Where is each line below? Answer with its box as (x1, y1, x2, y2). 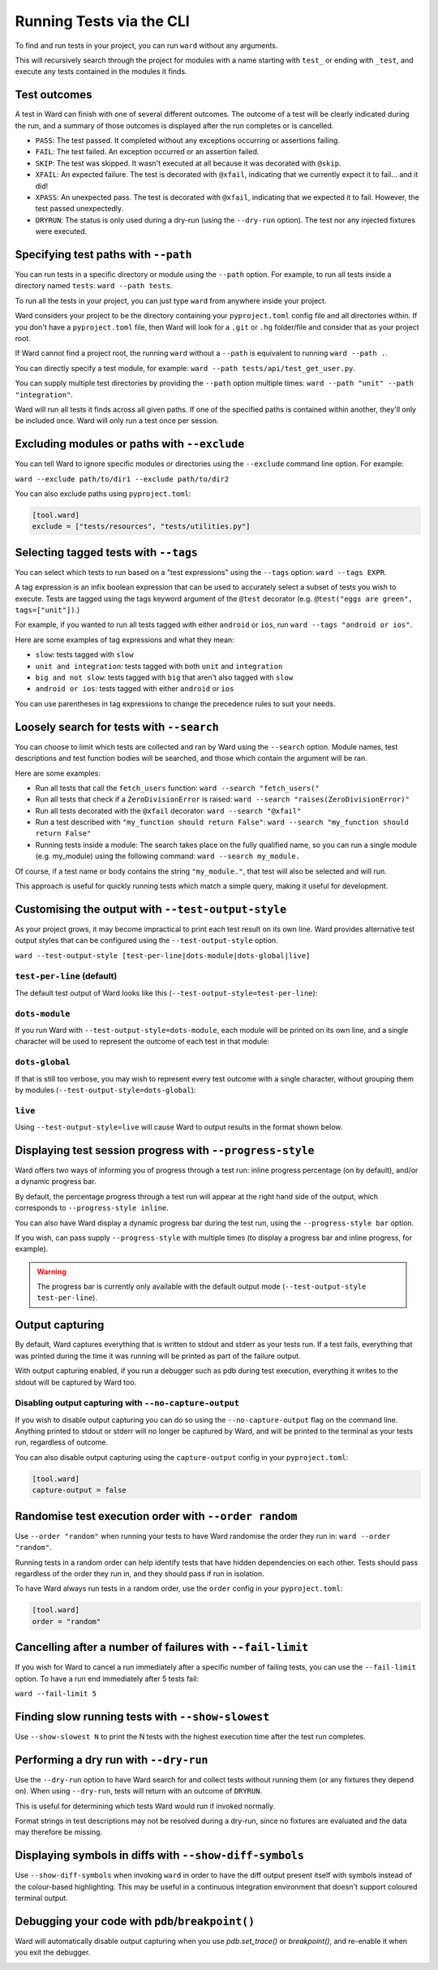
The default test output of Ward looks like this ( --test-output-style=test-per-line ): (15, 987, 318, 998)
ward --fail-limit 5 (15, 1689, 97, 1698)
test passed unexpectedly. (35, 204, 124, 214)
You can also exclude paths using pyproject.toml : (15, 489, 191, 499)
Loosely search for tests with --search (15, 719, 219, 734)
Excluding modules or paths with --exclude (15, 437, 245, 451)
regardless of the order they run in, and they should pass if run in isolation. (15, 1568, 265, 1579)
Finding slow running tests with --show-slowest (15, 1709, 270, 1723)
